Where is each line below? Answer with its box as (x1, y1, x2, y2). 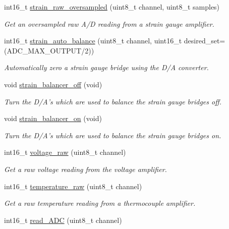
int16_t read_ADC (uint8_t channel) (4, 214, 122, 225)
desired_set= (184, 35, 225, 46)
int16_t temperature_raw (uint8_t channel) (4, 181, 142, 191)
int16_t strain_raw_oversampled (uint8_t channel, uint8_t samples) (4, 2, 220, 12)
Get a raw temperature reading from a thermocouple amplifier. (4, 198, 196, 208)
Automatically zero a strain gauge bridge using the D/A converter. (4, 62, 209, 73)
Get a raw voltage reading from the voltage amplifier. (4, 163, 167, 174)
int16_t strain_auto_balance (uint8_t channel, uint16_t (4, 35, 182, 46)
